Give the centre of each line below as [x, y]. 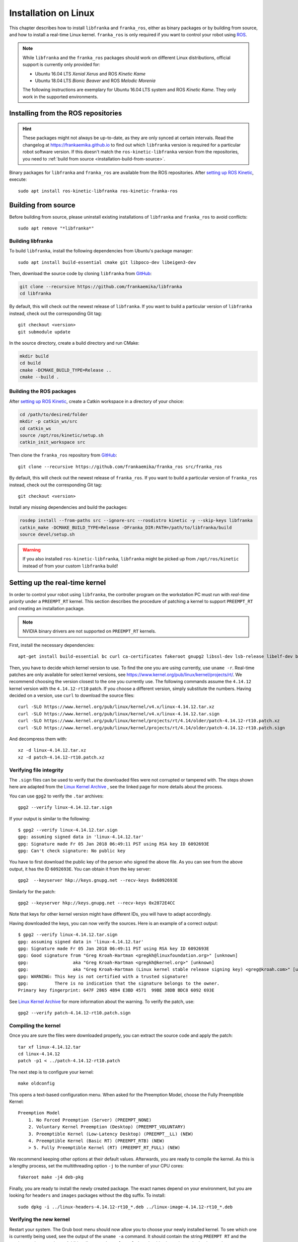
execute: [18, 179]
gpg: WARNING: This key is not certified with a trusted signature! [103, 976]
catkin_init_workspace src [52, 442]
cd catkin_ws [36, 428]
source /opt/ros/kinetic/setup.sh [62, 435]
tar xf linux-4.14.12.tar [50, 1047]
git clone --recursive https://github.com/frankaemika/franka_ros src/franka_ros [120, 466]
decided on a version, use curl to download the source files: [72, 696]
